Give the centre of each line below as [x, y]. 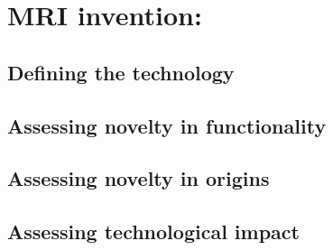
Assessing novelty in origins [139, 178]
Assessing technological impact [153, 231]
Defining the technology [121, 72]
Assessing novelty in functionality [167, 125]
